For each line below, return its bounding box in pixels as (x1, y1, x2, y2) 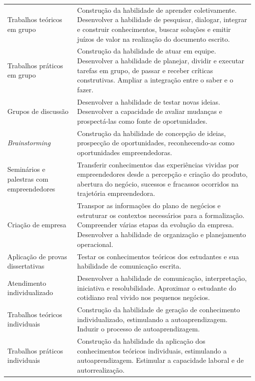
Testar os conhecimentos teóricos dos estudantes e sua (77, 251, 239, 261)
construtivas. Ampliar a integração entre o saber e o (77, 75, 233, 85)
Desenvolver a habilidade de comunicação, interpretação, (77, 272, 247, 283)
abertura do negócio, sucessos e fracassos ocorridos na (77, 178, 239, 189)
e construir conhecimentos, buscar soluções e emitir (77, 24, 231, 34)
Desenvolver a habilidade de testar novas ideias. (77, 96, 220, 107)
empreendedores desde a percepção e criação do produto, (77, 169, 248, 179)
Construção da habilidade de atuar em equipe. (77, 46, 216, 56)
